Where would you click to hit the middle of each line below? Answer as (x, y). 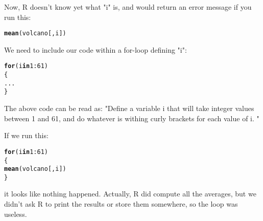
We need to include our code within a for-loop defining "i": (95, 49)
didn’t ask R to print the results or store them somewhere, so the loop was (121, 204)
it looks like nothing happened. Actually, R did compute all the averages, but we (130, 194)
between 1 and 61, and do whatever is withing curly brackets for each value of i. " (132, 118)
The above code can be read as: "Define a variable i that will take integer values (129, 108)
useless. (16, 214)
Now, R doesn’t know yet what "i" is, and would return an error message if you (128, 7)
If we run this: (26, 135)
